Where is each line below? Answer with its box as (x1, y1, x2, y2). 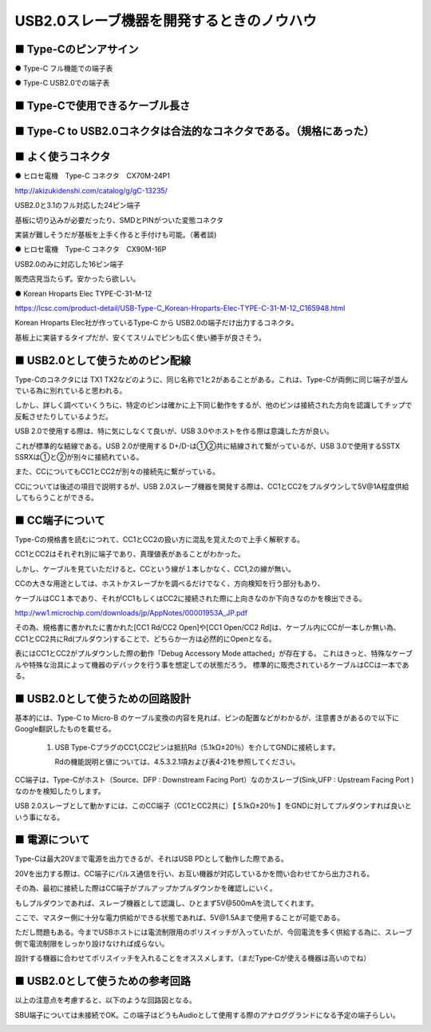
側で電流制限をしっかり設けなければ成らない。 (14, 938, 169, 948)
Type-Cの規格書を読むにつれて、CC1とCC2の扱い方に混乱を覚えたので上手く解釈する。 (14, 535, 305, 544)
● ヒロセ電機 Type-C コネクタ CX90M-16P (14, 245, 167, 254)
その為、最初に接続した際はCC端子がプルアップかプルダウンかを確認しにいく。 (14, 883, 277, 893)
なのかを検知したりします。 (14, 786, 105, 795)
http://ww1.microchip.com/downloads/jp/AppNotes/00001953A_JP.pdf (14, 608, 248, 617)
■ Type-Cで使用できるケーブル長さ (14, 99, 191, 113)
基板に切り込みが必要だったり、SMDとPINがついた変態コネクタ (14, 215, 223, 225)
